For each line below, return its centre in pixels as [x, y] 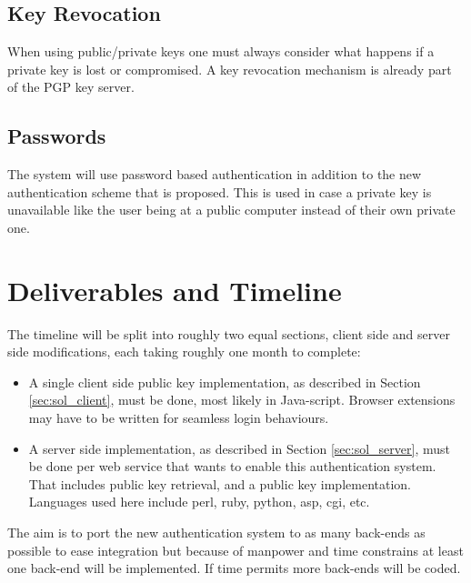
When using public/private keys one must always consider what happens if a [221, 51]
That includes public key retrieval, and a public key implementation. [220, 483]
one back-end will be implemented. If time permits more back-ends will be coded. [234, 568]
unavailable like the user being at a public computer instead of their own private [231, 210]
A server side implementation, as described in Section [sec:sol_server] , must [239, 448]
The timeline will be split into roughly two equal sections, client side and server [229, 333]
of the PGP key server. [71, 87]
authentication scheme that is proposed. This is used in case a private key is [220, 191]
